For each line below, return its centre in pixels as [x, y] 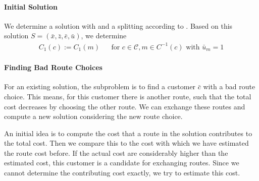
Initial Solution [31, 6]
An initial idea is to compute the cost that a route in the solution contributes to [128, 133]
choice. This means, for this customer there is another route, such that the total [128, 96]
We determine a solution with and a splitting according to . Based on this [118, 25]
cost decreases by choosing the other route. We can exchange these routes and [125, 106]
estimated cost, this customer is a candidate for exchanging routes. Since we [122, 163]
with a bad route [229, 86]
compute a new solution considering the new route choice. [93, 116]
